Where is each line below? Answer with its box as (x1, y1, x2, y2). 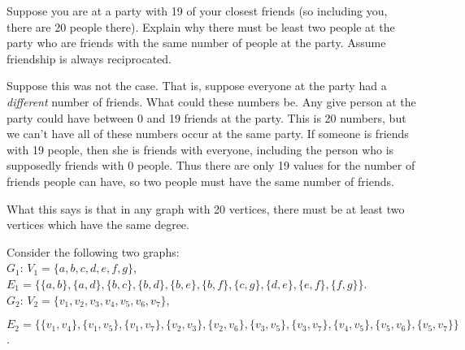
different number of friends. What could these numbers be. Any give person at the (7, 93, 416, 110)
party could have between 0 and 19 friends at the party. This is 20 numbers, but (7, 109, 406, 126)
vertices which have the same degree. (7, 216, 189, 233)
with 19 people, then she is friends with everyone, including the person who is (7, 140, 394, 158)
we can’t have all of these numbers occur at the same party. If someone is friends (7, 125, 409, 142)
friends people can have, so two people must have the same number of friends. (7, 172, 394, 189)
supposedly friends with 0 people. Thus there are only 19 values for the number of (7, 157, 415, 174)
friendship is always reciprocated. (7, 50, 172, 67)
